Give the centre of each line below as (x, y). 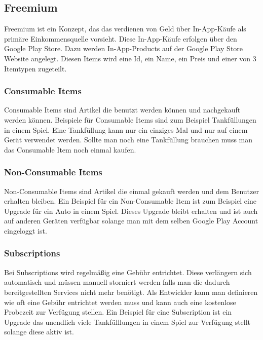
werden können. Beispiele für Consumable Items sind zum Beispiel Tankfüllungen (130, 119)
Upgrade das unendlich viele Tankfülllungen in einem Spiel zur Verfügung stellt (127, 322)
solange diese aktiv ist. (39, 332)
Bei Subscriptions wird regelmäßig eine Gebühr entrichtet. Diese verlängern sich (128, 272)
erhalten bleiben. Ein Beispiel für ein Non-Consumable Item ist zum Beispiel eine (130, 201)
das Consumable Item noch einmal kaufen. (70, 149)
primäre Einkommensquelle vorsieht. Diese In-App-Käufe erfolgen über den (121, 38)
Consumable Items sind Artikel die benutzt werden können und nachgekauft (122, 110)
